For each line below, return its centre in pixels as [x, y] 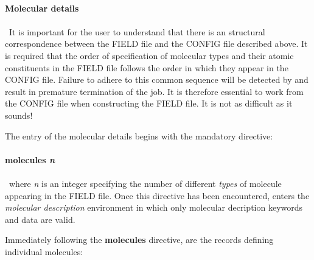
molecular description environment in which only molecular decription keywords [154, 207]
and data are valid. [40, 219]
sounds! [19, 115]
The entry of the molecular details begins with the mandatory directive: [139, 135]
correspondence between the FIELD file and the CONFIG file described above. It [156, 44]
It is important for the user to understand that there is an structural [137, 31]
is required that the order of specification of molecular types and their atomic [149, 55]
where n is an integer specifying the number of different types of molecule [145, 183]
